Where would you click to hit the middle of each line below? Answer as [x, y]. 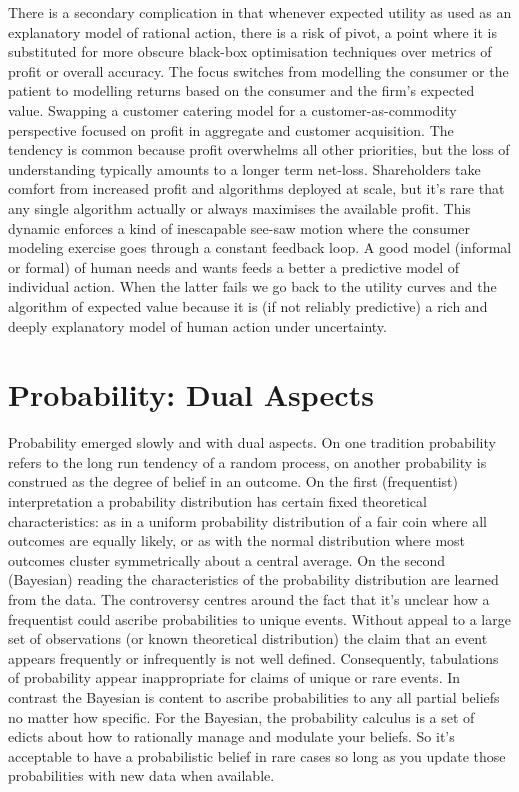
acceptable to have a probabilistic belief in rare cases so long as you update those [257, 755]
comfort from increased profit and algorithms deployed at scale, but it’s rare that [256, 188]
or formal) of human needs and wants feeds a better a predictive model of [234, 266]
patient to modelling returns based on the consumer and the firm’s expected [241, 90]
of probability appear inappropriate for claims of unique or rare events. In [234, 677]
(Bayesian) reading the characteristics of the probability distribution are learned [253, 579]
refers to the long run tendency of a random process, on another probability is [247, 461]
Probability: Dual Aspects [191, 394]
